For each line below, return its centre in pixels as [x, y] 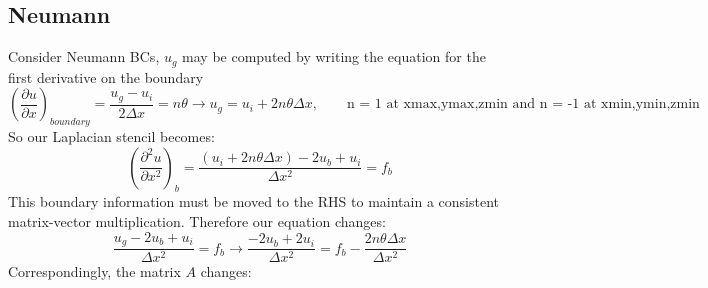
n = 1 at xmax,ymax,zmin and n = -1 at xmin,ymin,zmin [523, 104]
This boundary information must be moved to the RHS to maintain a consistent [253, 201]
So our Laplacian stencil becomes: [111, 136]
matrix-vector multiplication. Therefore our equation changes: [197, 221]
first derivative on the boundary [106, 76]
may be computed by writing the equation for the [334, 56]
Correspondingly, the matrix [94, 271]
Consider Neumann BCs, [84, 56]
